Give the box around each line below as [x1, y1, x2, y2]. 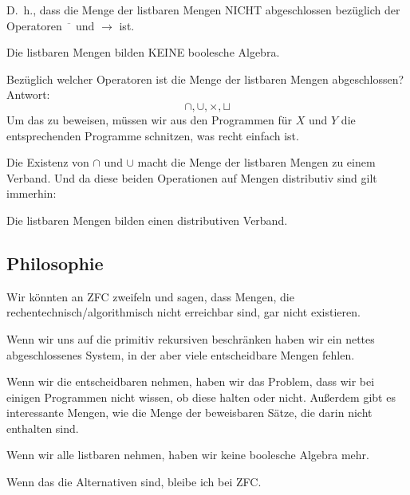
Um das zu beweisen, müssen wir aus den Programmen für [6, 111, 293, 128]
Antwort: [6, 86, 50, 103]
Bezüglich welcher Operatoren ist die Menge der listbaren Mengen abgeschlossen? [6, 70, 404, 87]
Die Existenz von [6, 154, 89, 171]
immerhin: [6, 185, 57, 202]
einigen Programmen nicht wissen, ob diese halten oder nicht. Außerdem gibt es [6, 388, 396, 405]
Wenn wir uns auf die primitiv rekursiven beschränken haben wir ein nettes [6, 330, 375, 347]
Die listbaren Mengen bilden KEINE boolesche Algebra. [6, 44, 280, 61]
